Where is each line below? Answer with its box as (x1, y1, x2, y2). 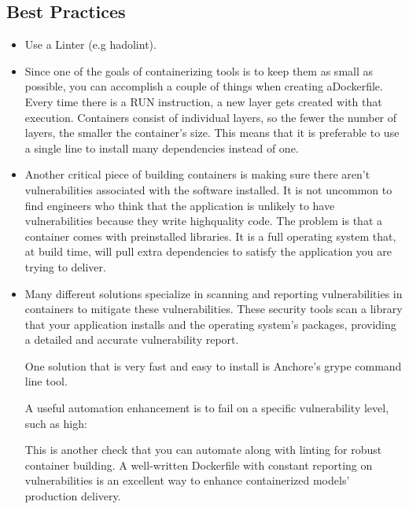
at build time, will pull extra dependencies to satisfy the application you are (24, 243, 392, 260)
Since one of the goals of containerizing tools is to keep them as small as (24, 62, 374, 79)
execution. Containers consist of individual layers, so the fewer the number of (24, 109, 397, 125)
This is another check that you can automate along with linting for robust (24, 441, 382, 458)
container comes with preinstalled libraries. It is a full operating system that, (24, 227, 396, 244)
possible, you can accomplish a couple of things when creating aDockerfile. (24, 78, 383, 94)
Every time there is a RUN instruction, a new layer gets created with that (24, 93, 382, 109)
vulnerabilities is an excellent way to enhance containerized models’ (24, 472, 350, 489)
